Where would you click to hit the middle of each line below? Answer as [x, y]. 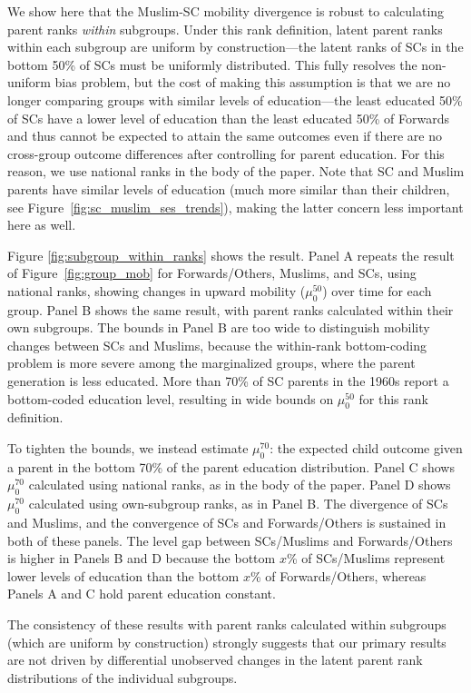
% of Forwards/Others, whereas [338, 575]
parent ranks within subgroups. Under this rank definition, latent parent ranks [225, 29]
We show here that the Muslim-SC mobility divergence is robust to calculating [226, 11]
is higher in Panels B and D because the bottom [142, 558]
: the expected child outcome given [366, 448]
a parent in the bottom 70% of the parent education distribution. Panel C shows [231, 466]
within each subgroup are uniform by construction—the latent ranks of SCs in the [235, 47]
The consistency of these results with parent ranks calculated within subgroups [227, 624]
